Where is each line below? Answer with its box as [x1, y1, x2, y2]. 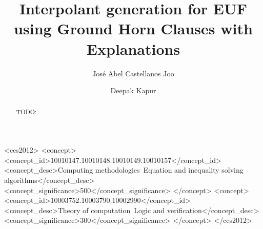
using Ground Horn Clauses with [14, 18, 253, 39]
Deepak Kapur [110, 85, 156, 96]
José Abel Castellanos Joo [92, 68, 174, 78]
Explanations [86, 38, 180, 59]
